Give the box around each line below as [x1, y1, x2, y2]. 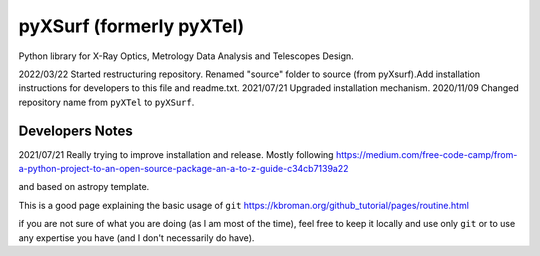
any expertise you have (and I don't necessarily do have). [18, 231, 255, 244]
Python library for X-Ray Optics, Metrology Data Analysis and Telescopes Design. [18, 50, 354, 62]
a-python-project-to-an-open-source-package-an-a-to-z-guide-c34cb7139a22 [18, 163, 349, 175]
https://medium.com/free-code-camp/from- [335, 148, 518, 160]
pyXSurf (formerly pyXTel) [18, 15, 245, 37]
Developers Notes [18, 122, 134, 139]
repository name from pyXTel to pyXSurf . [18, 96, 195, 108]
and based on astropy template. [18, 181, 150, 193]
